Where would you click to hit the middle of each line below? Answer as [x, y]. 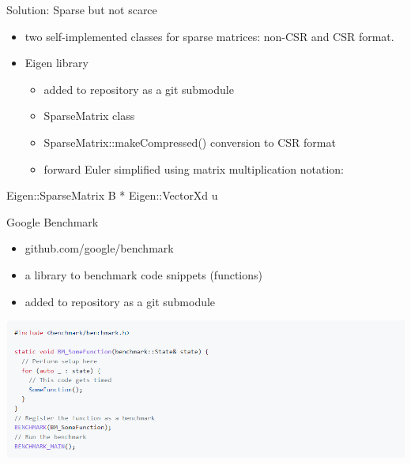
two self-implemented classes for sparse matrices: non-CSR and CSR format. [209, 36]
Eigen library [57, 63]
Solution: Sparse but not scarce [82, 9]
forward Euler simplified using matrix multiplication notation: [194, 168]
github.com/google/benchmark [99, 248]
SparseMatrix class [89, 116]
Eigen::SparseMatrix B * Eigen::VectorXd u [112, 195]
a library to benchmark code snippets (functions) [144, 274]
